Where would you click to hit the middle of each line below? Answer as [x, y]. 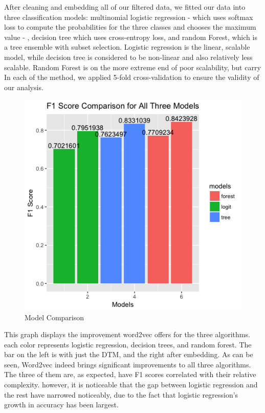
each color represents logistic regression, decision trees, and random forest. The [128, 344]
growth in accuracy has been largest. [61, 405]
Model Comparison [54, 317]
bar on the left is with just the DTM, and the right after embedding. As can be [129, 354]
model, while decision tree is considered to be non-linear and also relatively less [128, 57]
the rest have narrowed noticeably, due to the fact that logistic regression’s [121, 394]
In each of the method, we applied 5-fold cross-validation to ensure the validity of [132, 77]
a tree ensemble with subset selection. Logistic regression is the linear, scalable [127, 47]
